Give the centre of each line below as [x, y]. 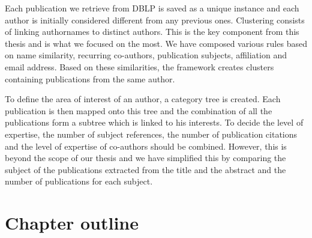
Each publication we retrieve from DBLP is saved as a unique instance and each [152, 8]
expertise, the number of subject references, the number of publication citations [151, 134]
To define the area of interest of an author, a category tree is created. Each [143, 99]
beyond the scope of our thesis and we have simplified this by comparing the [145, 158]
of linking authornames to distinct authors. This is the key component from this [152, 32]
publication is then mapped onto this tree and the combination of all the [139, 110]
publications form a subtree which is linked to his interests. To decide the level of [154, 122]
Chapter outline [72, 223]
